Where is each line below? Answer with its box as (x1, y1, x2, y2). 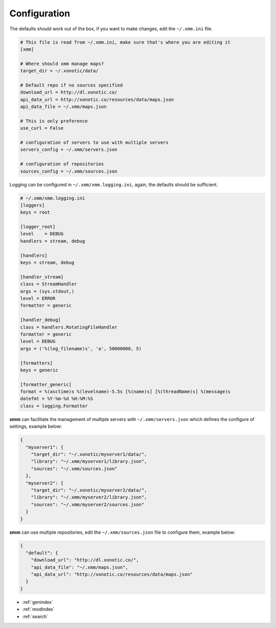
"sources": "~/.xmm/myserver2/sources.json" (31, 501, 145, 507)
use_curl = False (20, 125, 64, 131)
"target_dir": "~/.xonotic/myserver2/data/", (31, 487, 147, 493)
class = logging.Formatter (20, 403, 88, 409)
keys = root (20, 210, 51, 215)
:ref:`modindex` (22, 606, 55, 612)
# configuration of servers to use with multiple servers (20, 140, 169, 145)
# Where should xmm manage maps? (20, 60, 104, 67)
